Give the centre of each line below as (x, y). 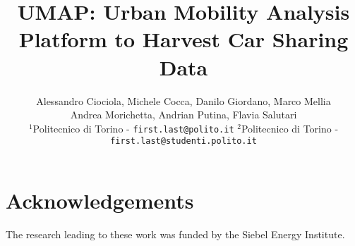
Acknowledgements (100, 200)
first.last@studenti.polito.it (183, 141)
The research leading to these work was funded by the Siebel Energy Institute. (175, 234)
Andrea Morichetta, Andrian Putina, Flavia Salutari (183, 115)
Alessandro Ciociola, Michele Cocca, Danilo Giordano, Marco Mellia (183, 100)
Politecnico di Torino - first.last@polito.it (133, 128)
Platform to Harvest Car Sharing (183, 39)
